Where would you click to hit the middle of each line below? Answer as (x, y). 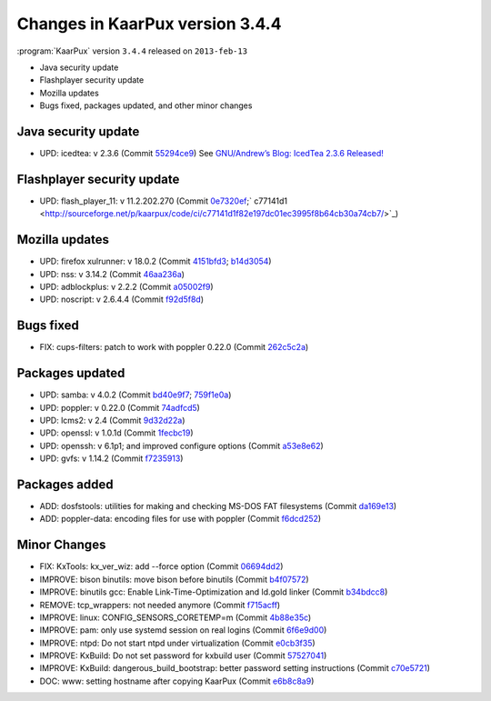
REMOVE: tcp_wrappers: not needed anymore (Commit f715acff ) (160, 605)
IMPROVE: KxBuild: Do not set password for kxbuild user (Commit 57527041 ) (183, 656)
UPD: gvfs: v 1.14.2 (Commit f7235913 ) (111, 458)
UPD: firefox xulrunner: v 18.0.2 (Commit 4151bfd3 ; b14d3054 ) (155, 261)
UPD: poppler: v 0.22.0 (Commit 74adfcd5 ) (120, 407)
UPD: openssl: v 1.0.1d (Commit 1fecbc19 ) (117, 433)
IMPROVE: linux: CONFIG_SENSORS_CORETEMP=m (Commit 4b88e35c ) (175, 617)
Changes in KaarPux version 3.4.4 (149, 24)
